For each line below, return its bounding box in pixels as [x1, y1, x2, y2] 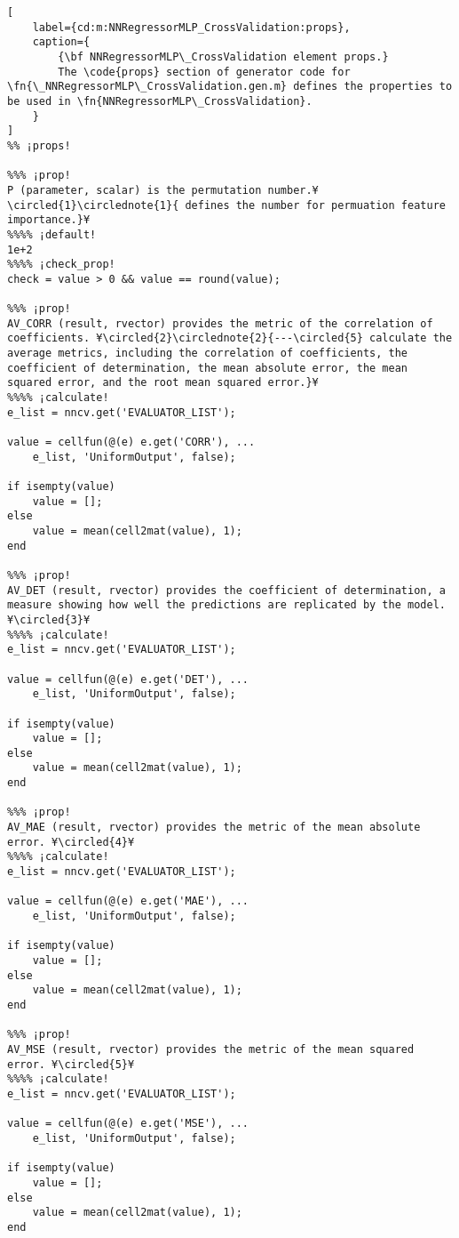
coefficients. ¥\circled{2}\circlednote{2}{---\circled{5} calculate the [7, 332, 453, 345]
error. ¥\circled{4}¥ [7, 835, 135, 848]
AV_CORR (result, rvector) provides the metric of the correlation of [7, 317, 433, 330]
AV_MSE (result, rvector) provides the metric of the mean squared [7, 1042, 415, 1056]
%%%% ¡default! [7, 228, 97, 241]
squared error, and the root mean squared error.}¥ [7, 376, 319, 390]
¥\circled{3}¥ [7, 613, 91, 626]
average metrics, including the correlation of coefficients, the [7, 347, 408, 360]
